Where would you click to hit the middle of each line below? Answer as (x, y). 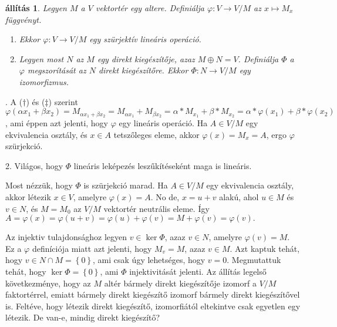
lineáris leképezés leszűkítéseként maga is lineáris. (163, 165)
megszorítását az (57, 70)
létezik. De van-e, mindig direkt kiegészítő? (83, 317)
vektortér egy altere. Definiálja (150, 8)
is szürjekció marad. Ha (126, 185)
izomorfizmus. (44, 81)
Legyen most (41, 58)
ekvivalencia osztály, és (46, 134)
